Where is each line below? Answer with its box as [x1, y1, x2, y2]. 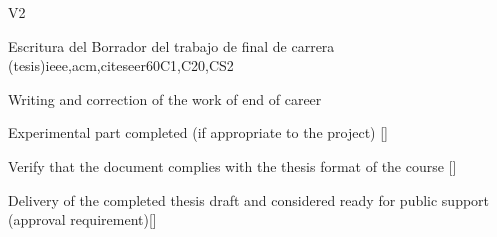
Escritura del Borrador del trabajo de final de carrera [8, 35, 335, 56]
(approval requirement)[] [8, 209, 157, 230]
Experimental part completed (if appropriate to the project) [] [8, 122, 388, 143]
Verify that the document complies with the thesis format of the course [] [8, 155, 457, 176]
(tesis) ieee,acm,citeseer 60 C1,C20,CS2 [8, 55, 234, 76]
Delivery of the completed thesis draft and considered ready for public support [8, 189, 490, 210]
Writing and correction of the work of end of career [8, 88, 322, 109]
